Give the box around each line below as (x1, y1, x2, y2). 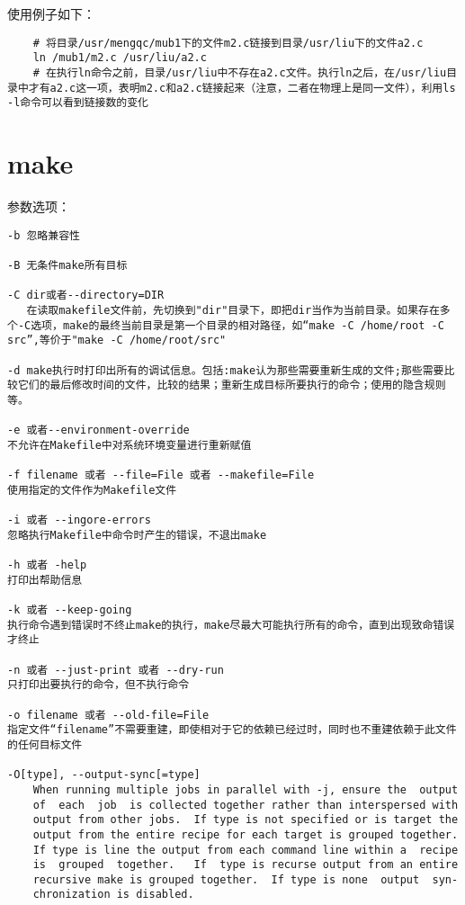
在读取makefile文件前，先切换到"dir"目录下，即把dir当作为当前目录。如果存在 (26, 303, 440, 317)
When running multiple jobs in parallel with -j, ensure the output (32, 783, 459, 796)
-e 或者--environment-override (7, 424, 190, 437)
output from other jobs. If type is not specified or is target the (32, 813, 459, 827)
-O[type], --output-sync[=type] (7, 768, 201, 782)
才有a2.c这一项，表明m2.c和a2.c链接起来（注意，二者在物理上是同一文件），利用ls (28, 81, 456, 94)
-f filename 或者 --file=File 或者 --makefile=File (7, 469, 315, 482)
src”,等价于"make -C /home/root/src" (7, 334, 227, 347)
